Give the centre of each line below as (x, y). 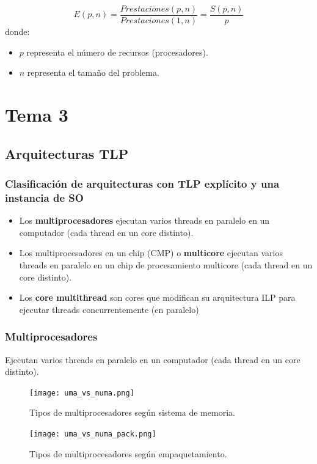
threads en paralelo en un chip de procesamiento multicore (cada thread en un (166, 264)
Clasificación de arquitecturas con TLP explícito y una (142, 183)
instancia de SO (44, 197)
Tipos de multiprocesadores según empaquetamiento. (128, 453)
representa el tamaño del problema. (93, 72)
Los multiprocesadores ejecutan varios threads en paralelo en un (144, 220)
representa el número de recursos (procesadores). (117, 52)
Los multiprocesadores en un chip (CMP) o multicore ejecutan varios (151, 253)
